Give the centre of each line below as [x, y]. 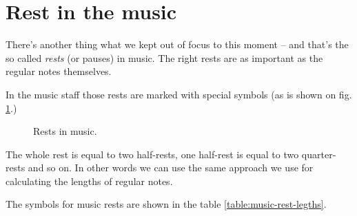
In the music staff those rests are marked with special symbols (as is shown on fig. [179, 94]
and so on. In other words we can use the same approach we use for [171, 168]
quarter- [319, 154]
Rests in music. [65, 131]
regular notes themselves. [59, 71]
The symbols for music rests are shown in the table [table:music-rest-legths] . [166, 204]
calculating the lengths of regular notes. [89, 181]
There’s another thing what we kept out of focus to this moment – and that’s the [177, 44]
